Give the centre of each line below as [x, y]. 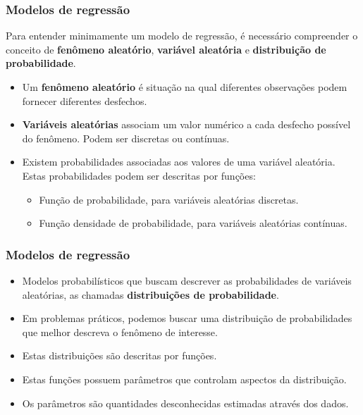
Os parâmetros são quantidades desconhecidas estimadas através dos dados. [185, 403]
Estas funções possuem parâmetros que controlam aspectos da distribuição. [184, 379]
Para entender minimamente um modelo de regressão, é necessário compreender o [182, 36]
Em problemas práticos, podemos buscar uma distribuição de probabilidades [187, 318]
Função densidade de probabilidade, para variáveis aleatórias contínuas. [193, 223]
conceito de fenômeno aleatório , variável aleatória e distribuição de [166, 49]
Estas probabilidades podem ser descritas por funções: [139, 175]
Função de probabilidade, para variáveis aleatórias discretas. [169, 199]
